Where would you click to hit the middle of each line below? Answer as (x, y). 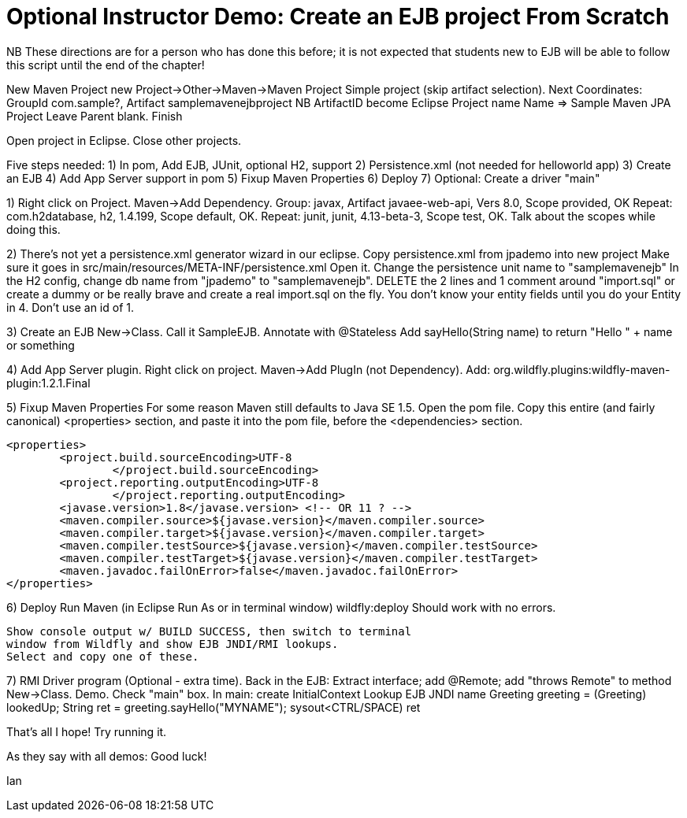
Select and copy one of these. (103, 656)
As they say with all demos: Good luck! (107, 756)
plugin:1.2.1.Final (48, 383)
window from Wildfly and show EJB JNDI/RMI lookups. (173, 644)
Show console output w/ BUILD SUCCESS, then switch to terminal (209, 631)
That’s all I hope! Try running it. (87, 731)
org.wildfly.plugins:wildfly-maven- (582, 369)
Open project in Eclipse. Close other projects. (124, 140)
